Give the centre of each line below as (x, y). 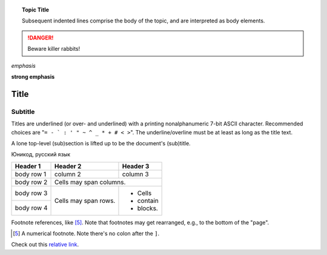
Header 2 (68, 166)
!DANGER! (41, 38)
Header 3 (136, 166)
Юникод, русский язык (41, 154)
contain (148, 200)
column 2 (68, 174)
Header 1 (28, 166)
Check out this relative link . (45, 245)
